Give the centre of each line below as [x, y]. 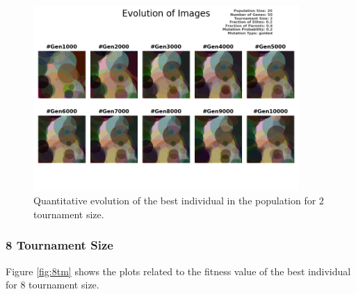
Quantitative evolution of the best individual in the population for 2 [179, 201]
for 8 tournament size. [52, 285]
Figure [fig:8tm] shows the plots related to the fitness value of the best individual [178, 271]
